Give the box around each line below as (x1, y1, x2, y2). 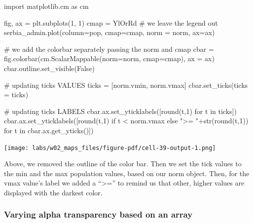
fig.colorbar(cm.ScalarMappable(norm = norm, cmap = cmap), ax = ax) (4, 53, 215, 64)
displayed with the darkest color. (4, 187, 103, 197)
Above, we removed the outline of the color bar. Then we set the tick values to (4, 158, 242, 169)
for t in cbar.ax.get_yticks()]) (4, 125, 94, 135)
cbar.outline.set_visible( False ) (4, 63, 95, 73)
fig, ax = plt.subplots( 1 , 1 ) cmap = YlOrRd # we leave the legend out (4, 17, 218, 28)
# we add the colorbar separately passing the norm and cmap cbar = (4, 43, 214, 54)
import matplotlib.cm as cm (4, 1, 89, 11)
